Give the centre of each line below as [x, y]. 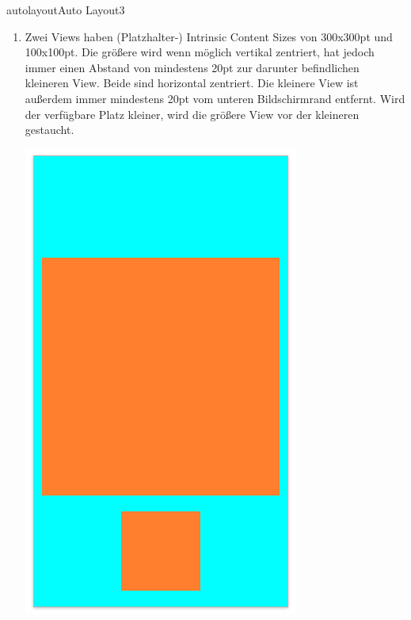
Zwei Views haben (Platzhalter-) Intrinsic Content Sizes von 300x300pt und [209, 36]
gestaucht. [49, 130]
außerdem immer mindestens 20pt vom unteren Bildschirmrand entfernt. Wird [215, 98]
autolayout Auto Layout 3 [66, 10]
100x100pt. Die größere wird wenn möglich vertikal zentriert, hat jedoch [200, 52]
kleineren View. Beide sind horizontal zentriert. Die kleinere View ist [192, 83]
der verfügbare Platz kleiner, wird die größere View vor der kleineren [192, 114]
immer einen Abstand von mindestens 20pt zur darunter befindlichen [192, 67]
